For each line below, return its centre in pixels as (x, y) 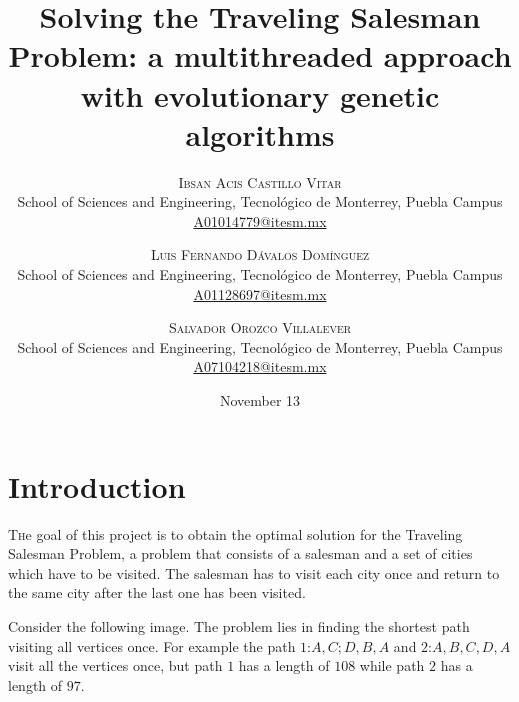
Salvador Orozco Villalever (260, 327)
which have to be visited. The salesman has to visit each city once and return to (254, 572)
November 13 (260, 400)
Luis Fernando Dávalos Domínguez (260, 254)
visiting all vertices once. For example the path (152, 645)
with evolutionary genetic (260, 94)
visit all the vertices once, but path (115, 665)
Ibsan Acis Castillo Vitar (260, 181)
